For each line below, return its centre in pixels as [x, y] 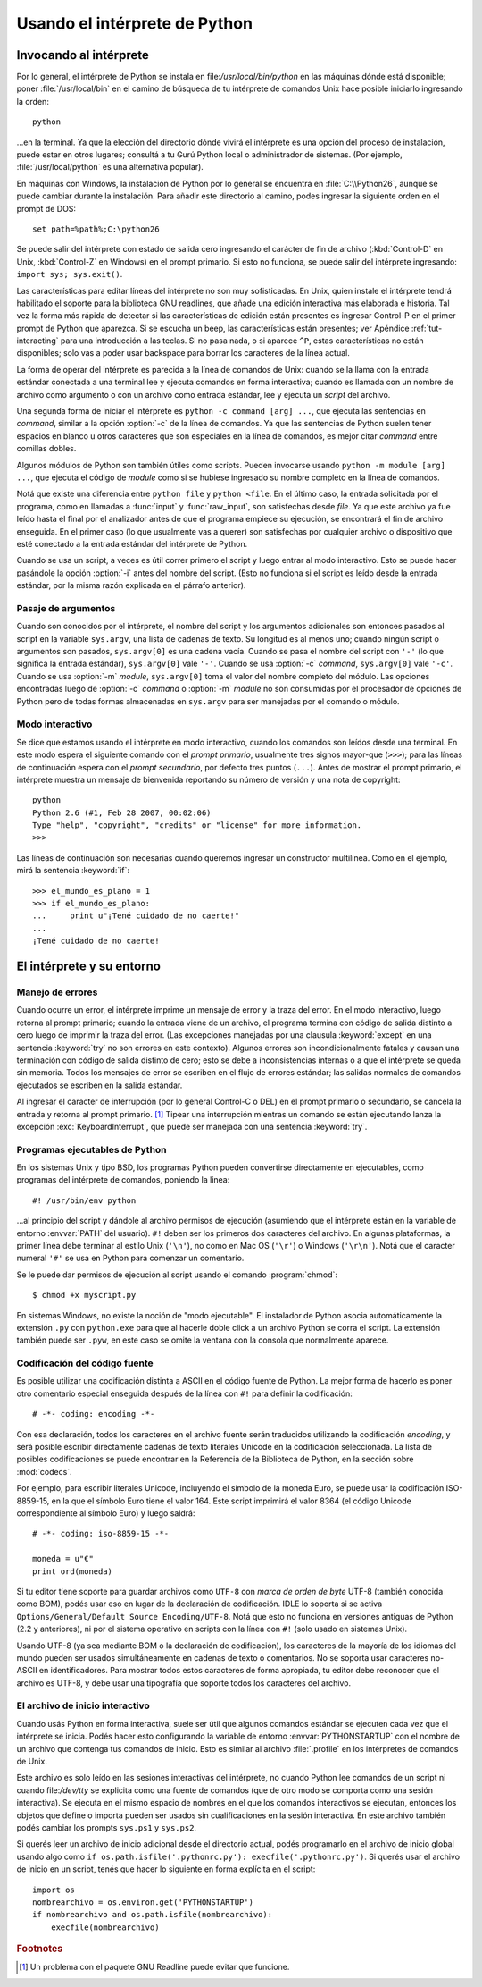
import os [54, 1890]
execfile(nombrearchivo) [105, 1927]
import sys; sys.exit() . [70, 274]
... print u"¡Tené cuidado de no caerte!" [136, 916]
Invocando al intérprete [83, 55]
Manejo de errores [57, 992]
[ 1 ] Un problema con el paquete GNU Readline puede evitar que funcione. [154, 1967]
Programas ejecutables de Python [91, 1149]
